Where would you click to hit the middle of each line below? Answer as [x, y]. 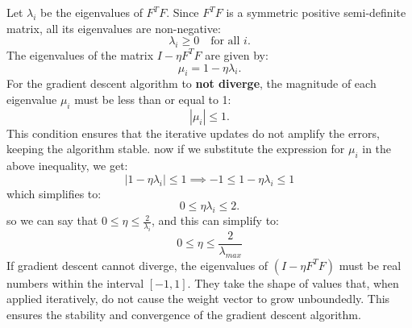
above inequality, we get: [67, 166]
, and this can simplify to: [215, 220]
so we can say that [52, 220]
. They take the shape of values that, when [293, 282]
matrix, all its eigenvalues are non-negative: [114, 28]
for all [225, 42]
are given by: [237, 54]
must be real [370, 265]
